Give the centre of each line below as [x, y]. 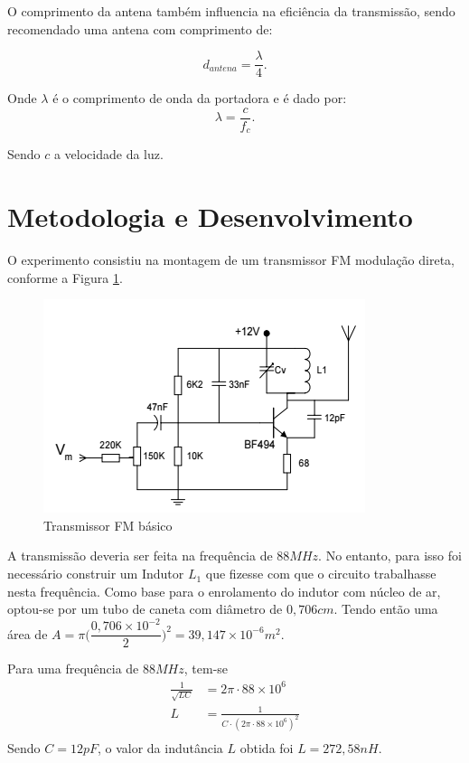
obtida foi [267, 747]
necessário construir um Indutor [96, 574]
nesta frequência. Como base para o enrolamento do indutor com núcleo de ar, [224, 591]
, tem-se [206, 669]
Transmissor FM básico [108, 525]
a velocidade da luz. [108, 154]
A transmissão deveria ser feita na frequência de [140, 556]
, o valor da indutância [160, 747]
